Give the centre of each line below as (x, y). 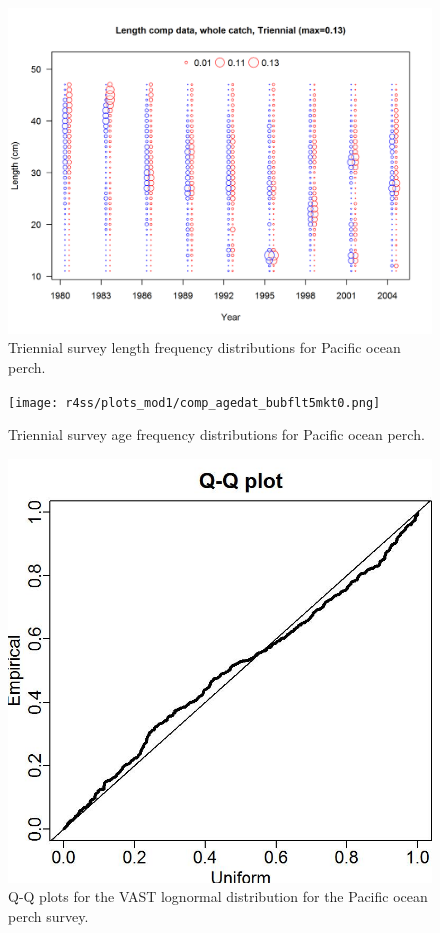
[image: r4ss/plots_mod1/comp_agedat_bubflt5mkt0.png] (194, 402)
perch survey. (48, 916)
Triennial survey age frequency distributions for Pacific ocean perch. (216, 434)
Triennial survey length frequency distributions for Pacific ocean (204, 347)
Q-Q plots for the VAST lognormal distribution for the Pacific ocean (218, 896)
